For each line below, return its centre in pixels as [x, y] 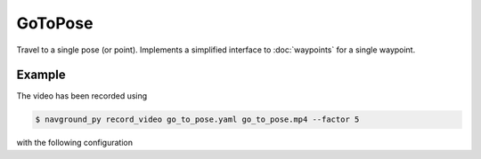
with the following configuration [75, 143]
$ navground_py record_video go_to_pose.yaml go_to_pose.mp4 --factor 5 [197, 119]
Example [41, 75]
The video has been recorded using [82, 96]
